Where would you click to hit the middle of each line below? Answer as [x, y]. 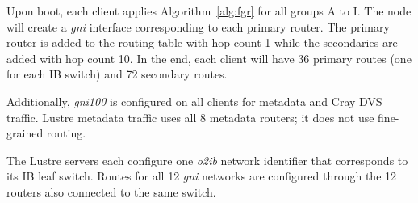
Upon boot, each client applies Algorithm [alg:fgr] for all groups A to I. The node [209, 11]
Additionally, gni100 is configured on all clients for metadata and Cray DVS [194, 101]
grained [25, 133]
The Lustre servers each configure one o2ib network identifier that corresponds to [207, 160]
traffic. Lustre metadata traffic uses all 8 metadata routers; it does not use [190, 117]
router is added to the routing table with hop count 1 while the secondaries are [202, 42]
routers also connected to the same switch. [111, 191]
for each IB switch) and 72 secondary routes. [117, 74]
